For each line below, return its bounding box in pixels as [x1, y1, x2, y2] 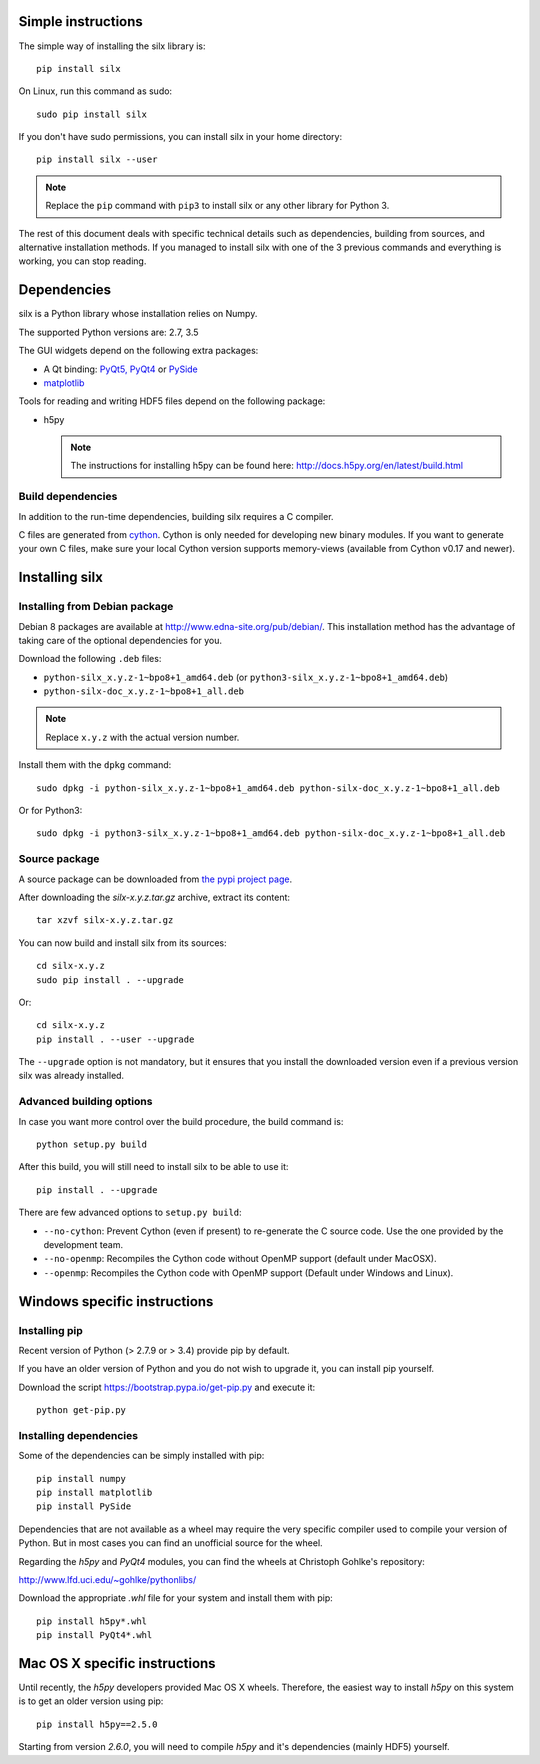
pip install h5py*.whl [36, 1615, 148, 1627]
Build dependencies [18, 490, 118, 504]
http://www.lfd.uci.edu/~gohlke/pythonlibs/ [18, 1573, 197, 1585]
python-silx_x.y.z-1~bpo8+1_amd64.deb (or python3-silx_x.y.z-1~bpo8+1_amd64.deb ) [43, 671, 449, 683]
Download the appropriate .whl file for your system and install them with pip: [18, 1592, 334, 1604]
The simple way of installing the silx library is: [18, 40, 206, 52]
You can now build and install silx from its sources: [18, 936, 227, 949]
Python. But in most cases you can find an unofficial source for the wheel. [18, 1537, 324, 1549]
